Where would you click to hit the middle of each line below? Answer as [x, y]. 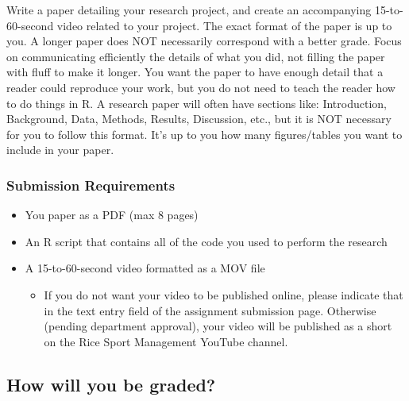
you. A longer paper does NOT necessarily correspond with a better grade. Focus [204, 41]
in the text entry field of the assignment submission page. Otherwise [210, 310]
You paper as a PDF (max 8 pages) [112, 215]
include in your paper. [60, 150]
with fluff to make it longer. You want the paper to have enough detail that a [195, 72]
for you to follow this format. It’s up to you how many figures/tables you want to [204, 134]
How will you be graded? [111, 384]
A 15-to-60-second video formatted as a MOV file [145, 268]
